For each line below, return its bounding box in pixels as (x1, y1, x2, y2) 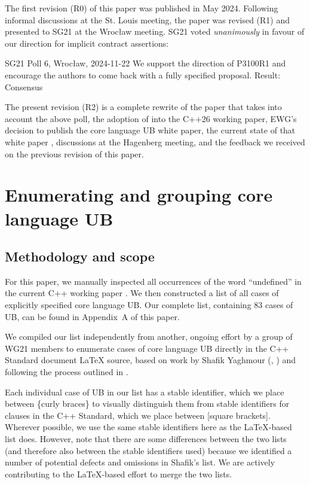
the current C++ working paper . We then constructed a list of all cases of (5, 287, 279, 299)
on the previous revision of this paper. (5, 147, 144, 160)
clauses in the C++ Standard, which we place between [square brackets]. (5, 409, 271, 421)
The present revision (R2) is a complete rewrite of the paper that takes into (5, 101, 282, 113)
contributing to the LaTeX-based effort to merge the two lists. (5, 467, 232, 480)
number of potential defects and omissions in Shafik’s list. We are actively (5, 456, 275, 468)
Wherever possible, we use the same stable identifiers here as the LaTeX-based (5, 421, 292, 433)
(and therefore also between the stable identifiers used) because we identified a (5, 444, 292, 456)
